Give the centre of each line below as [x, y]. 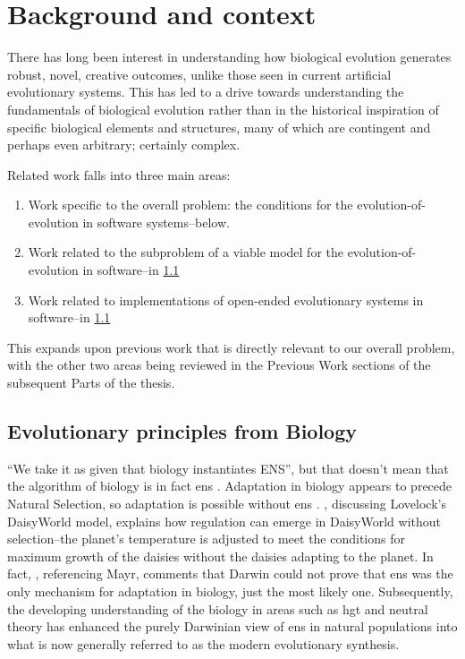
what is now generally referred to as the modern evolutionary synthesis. [203, 643]
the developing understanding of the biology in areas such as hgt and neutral [218, 608]
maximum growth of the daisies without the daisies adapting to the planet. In [220, 556]
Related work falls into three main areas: [119, 174]
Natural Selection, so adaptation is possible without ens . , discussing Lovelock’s [227, 504]
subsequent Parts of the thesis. [91, 383]
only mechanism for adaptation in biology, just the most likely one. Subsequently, [230, 591]
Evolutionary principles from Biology [182, 431]
